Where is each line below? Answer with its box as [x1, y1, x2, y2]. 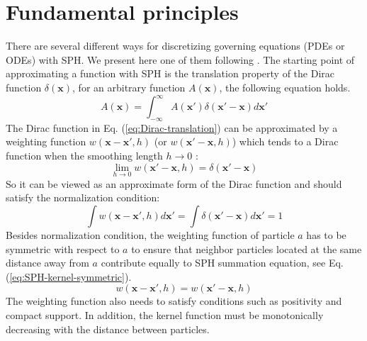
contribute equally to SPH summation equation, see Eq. [101, 255, 344, 270]
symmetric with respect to [6, 241, 120, 256]
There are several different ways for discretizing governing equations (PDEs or [6, 38, 345, 53]
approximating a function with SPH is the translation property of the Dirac [6, 66, 334, 81]
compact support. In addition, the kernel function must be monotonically [6, 307, 324, 322]
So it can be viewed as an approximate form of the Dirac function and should [6, 176, 342, 191]
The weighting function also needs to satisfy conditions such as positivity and [6, 294, 342, 308]
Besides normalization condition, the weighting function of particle [6, 227, 295, 242]
